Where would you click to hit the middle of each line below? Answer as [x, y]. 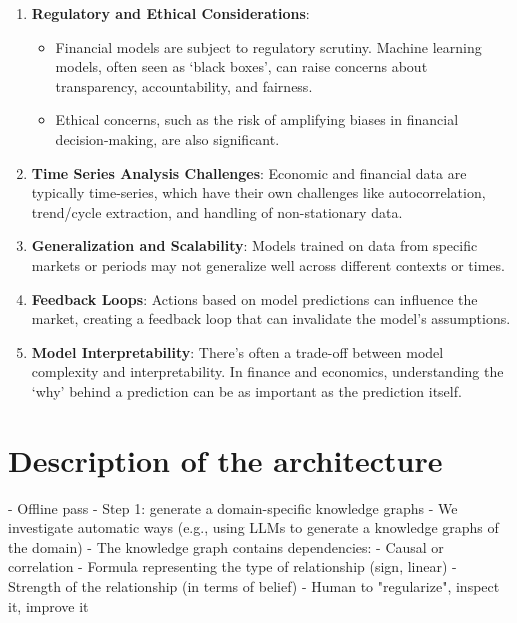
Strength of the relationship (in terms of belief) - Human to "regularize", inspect [254, 586]
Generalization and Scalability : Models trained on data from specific [254, 245]
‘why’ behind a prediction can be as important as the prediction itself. [246, 390]
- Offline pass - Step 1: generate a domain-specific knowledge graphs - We [233, 507]
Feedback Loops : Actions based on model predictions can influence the [254, 298]
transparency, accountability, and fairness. [184, 85]
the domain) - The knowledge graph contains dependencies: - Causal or [226, 546]
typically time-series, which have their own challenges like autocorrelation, [258, 192]
